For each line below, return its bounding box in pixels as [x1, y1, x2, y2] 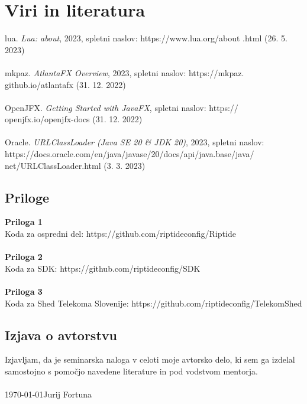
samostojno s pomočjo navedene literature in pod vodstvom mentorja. [5, 365, 258, 377]
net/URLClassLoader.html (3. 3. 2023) [5, 159, 146, 171]
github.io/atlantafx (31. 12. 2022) [5, 78, 126, 90]
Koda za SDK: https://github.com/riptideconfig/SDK [5, 262, 201, 274]
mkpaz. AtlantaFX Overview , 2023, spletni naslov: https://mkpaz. [5, 66, 244, 79]
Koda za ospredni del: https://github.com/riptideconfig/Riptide [5, 227, 236, 240]
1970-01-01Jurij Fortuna [5, 388, 92, 400]
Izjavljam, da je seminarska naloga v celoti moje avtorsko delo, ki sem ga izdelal [5, 353, 295, 366]
